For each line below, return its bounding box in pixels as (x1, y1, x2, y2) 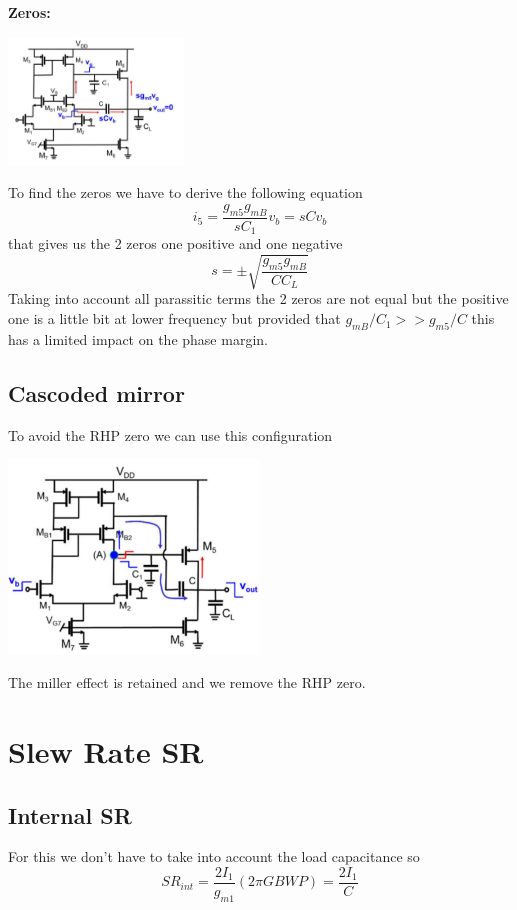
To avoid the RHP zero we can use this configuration (8, 424, 333, 445)
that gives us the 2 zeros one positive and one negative (8, 233, 343, 254)
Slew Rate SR (8, 730, 204, 771)
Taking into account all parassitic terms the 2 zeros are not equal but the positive (8, 288, 509, 309)
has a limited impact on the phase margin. (8, 328, 268, 349)
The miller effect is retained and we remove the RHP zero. (8, 672, 366, 693)
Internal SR (8, 799, 132, 830)
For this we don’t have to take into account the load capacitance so (8, 846, 420, 867)
